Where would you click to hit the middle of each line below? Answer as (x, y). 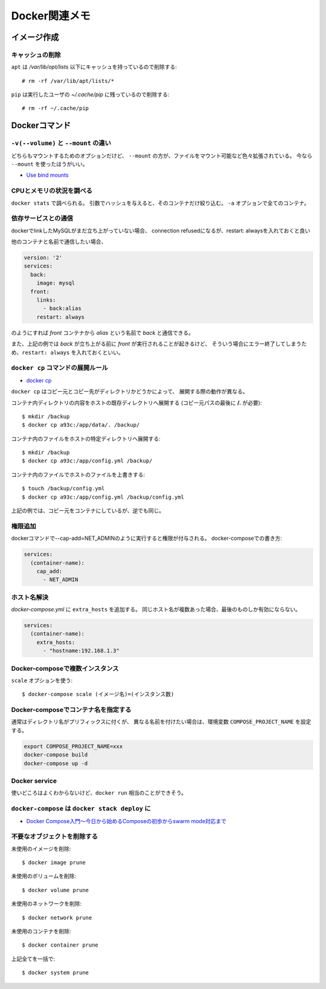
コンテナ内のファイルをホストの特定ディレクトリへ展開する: (86, 438)
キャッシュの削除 (36, 54)
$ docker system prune (56, 973)
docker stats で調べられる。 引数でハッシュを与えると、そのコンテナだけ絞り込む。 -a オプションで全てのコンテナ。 (161, 203)
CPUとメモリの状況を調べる (52, 191)
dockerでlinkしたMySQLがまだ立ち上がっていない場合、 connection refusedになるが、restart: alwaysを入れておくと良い (161, 231)
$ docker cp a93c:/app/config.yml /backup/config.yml (103, 497)
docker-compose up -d (56, 763)
